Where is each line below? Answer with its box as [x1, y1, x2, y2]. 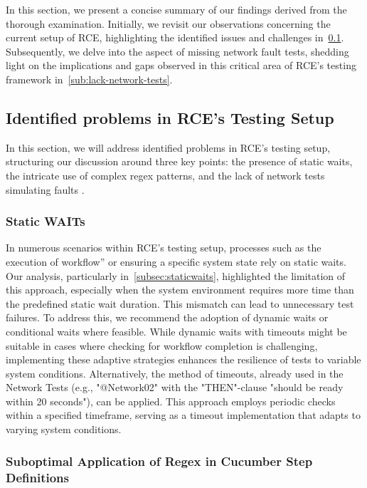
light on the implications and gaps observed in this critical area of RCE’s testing [6, 58, 356, 73]
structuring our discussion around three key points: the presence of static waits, [6, 154, 353, 169]
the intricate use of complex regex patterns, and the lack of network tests [6, 167, 325, 182]
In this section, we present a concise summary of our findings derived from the [6, 2, 347, 16]
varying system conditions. [6, 422, 122, 437]
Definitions [6, 468, 69, 486]
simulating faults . [6, 182, 85, 197]
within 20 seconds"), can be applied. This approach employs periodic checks [6, 393, 336, 408]
